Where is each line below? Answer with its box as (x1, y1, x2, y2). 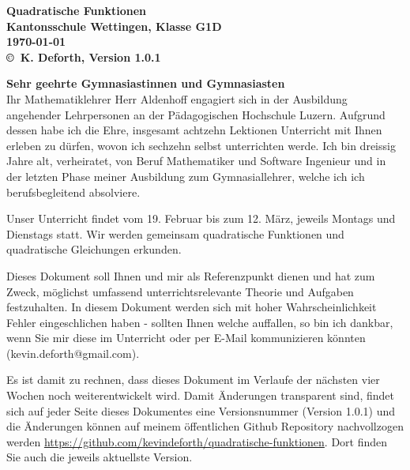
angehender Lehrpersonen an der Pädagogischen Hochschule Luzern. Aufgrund (6, 106, 386, 122)
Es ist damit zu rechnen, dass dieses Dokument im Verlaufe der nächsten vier (6, 371, 380, 388)
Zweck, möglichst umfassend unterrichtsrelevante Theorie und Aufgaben (6, 283, 354, 299)
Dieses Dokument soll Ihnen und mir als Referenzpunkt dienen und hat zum (6, 267, 375, 284)
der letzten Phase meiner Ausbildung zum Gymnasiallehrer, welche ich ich (6, 167, 365, 184)
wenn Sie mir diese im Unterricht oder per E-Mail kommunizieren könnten (6, 329, 366, 346)
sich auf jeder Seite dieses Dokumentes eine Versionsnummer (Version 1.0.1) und (6, 402, 396, 419)
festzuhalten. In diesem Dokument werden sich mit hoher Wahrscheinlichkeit (6, 299, 377, 315)
